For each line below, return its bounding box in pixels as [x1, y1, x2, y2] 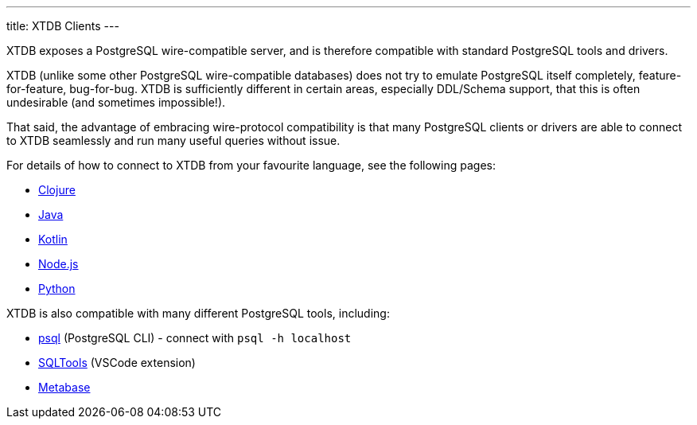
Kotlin [38, 232, 68, 246]
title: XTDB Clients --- [6, 19, 119, 33]
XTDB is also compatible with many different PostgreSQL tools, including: [6, 306, 390, 320]
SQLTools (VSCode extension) [38, 356, 196, 369]
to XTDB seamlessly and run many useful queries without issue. [6, 134, 341, 147]
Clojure [38, 183, 76, 197]
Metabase [38, 380, 91, 394]
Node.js [38, 257, 79, 271]
